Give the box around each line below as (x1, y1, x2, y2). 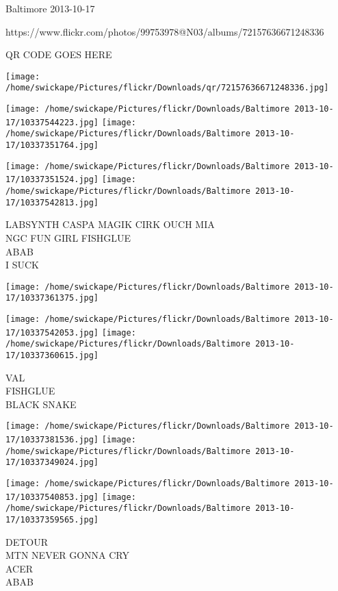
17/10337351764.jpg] (5, 140, 99, 151)
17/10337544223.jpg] (5, 117, 99, 127)
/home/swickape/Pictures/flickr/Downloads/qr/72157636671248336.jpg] (5, 83, 329, 93)
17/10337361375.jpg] (5, 293, 99, 303)
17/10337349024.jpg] (5, 457, 99, 468)
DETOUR (5, 534, 49, 549)
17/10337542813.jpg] (5, 197, 99, 208)
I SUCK (5, 257, 39, 272)
